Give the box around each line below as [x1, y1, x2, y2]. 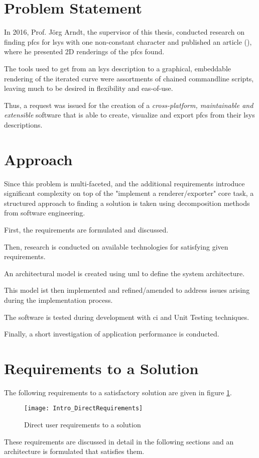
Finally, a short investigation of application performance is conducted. [4, 328, 219, 339]
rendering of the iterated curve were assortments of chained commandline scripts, [4, 73, 254, 83]
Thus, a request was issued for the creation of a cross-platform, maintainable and [4, 99, 253, 110]
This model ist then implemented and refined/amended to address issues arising [4, 285, 250, 295]
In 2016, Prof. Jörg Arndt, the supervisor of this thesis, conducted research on [4, 27, 245, 37]
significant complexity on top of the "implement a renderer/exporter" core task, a [4, 188, 254, 198]
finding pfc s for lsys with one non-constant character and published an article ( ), [4, 36, 252, 47]
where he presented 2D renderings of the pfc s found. [4, 46, 165, 57]
